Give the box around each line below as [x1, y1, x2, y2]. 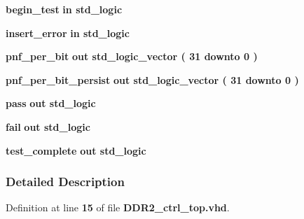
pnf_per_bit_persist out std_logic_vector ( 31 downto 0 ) [6, 72, 299, 87]
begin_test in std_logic [6, 2, 123, 16]
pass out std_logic [6, 96, 96, 111]
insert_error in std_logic [6, 25, 130, 40]
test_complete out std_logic [6, 143, 146, 157]
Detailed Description [6, 173, 125, 190]
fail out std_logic [6, 119, 90, 134]
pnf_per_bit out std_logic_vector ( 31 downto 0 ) [6, 49, 258, 64]
